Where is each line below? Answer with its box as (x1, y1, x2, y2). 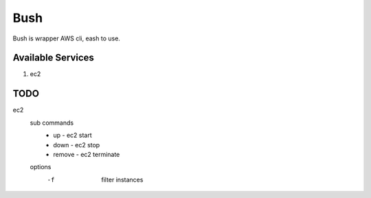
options (30, 163, 52, 171)
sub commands (30, 119, 74, 127)
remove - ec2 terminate (53, 150, 120, 158)
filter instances (101, 175, 144, 184)
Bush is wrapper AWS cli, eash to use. (12, 34, 120, 42)
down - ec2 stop (53, 140, 100, 149)
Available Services (12, 52, 94, 64)
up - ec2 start (53, 131, 92, 140)
